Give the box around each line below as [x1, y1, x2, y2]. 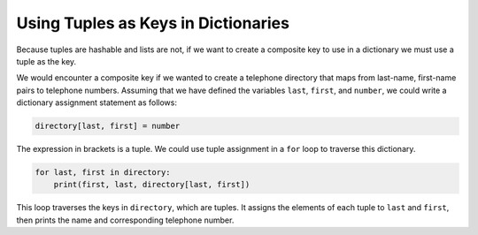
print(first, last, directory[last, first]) [53, 179, 251, 190]
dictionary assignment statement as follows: [16, 97, 177, 108]
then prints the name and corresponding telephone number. [16, 215, 235, 225]
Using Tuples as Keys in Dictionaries [16, 13, 289, 33]
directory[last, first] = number [35, 121, 181, 132]
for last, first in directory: [35, 168, 172, 178]
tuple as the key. [16, 56, 77, 66]
